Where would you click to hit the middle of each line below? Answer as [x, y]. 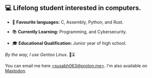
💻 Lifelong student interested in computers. [73, 8]
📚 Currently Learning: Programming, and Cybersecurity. [69, 32]
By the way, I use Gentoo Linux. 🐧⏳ [40, 54]
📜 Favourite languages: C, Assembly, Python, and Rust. [68, 22]
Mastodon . [16, 71]
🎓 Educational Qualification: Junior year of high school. [69, 43]
